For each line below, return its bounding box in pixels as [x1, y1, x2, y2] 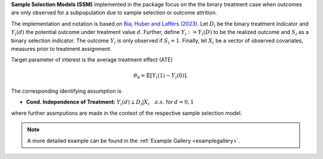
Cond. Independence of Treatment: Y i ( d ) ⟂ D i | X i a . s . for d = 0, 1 [26, 99, 194, 107]
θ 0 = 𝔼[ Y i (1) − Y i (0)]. [133, 72, 188, 80]
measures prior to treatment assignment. [11, 45, 112, 52]
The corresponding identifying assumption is [11, 87, 122, 95]
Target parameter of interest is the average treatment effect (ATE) [11, 56, 173, 63]
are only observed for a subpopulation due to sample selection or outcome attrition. [11, 9, 218, 16]
